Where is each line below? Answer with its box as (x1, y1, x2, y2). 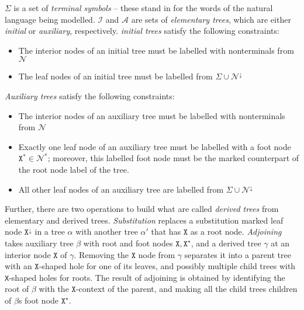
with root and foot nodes (83, 236, 173, 249)
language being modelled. (5, 13, 95, 25)
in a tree (34, 225, 65, 238)
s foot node (18, 294, 59, 306)
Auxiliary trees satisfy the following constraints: (5, 89, 175, 102)
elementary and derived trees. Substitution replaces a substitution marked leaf (5, 214, 284, 226)
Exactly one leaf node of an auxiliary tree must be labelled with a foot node (18, 140, 291, 152)
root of (5, 283, 29, 295)
